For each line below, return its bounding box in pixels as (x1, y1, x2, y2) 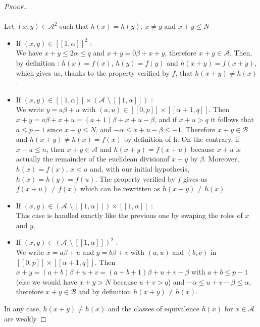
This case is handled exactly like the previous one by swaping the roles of (16, 210, 243, 221)
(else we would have (16, 276, 77, 287)
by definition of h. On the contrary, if (124, 134, 239, 144)
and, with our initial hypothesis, (90, 163, 189, 174)
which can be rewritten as (80, 183, 161, 194)
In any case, (4, 303, 41, 314)
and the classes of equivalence (108, 303, 199, 314)
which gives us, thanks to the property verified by (16, 67, 170, 78)
